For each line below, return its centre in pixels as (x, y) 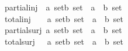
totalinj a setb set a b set (64, 18)
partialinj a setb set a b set (63, 7)
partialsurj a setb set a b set (63, 30)
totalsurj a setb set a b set (64, 41)
